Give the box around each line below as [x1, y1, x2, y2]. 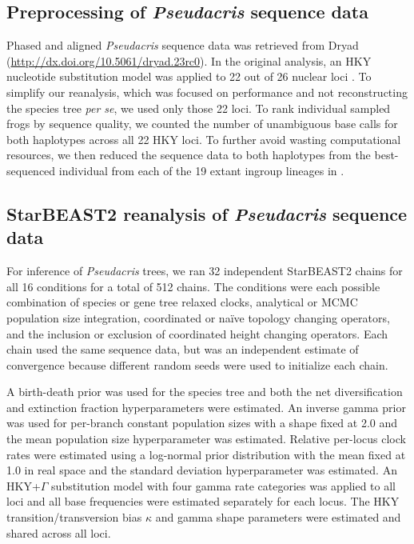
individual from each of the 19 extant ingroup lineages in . [58, 162, 344, 178]
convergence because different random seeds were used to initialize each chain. [6, 356, 388, 373]
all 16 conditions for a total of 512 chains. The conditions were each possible [6, 278, 380, 294]
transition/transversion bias [6, 509, 142, 526]
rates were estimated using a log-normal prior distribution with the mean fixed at [6, 446, 406, 462]
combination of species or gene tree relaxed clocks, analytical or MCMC [6, 294, 358, 310]
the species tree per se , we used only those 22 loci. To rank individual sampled [6, 99, 391, 116]
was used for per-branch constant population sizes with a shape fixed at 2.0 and [6, 414, 398, 431]
